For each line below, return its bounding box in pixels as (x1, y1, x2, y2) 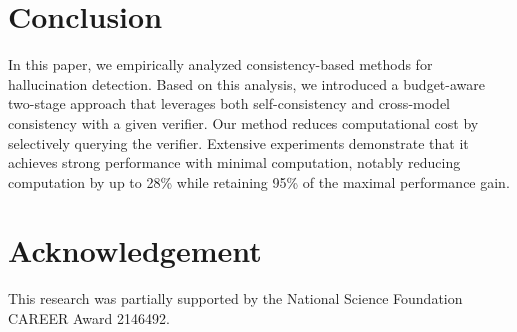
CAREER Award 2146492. (8, 308, 170, 328)
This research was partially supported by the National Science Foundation (8, 288, 463, 309)
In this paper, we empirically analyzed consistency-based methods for (8, 54, 433, 75)
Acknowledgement (8, 230, 262, 271)
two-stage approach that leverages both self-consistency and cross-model (8, 93, 450, 114)
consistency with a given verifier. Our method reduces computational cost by (8, 112, 479, 133)
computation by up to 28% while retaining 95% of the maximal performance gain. (8, 171, 510, 192)
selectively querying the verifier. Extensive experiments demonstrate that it (8, 132, 469, 153)
